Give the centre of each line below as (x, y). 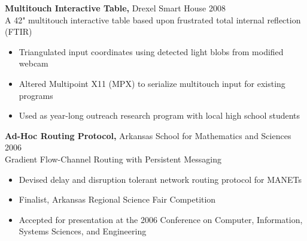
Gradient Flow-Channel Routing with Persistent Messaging (113, 159)
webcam (34, 63)
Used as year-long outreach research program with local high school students (159, 115)
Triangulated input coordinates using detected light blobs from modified (151, 51)
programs (36, 95)
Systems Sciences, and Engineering (83, 231)
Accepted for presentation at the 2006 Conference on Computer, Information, (161, 219)
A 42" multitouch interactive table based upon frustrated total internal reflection (153, 19)
